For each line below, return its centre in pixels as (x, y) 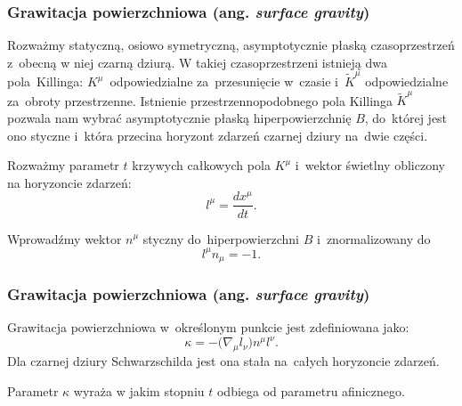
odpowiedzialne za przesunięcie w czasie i (224, 81)
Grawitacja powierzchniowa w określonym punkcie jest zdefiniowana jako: (208, 327)
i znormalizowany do (373, 238)
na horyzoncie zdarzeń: (69, 182)
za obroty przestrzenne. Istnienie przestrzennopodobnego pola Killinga (200, 100)
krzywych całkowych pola (201, 165)
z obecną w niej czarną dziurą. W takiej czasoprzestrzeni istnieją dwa (197, 62)
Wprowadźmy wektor (65, 238)
